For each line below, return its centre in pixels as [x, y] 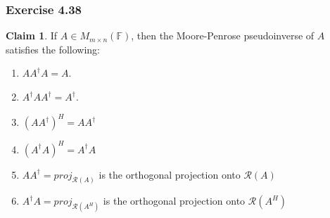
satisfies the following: [53, 49]
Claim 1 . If [32, 36]
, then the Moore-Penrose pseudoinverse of [223, 36]
